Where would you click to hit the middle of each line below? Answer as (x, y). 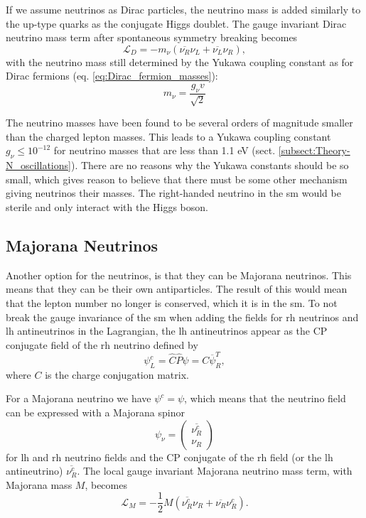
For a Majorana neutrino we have (79, 398)
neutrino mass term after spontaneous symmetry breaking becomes (152, 37)
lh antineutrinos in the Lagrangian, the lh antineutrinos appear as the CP (167, 331)
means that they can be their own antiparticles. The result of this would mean (177, 289)
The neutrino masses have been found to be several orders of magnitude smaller (179, 123)
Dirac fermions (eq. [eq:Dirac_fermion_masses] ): (112, 76)
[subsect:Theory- (314, 150)
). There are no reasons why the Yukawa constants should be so (210, 165)
